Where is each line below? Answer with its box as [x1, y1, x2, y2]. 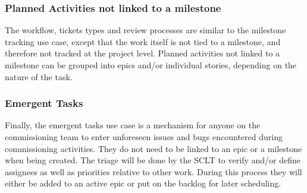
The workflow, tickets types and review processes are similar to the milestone [5, 24, 286, 36]
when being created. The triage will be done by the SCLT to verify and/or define [5, 154, 300, 166]
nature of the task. [5, 70, 73, 83]
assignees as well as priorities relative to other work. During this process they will [5, 165, 302, 178]
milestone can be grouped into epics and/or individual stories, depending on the [5, 59, 297, 71]
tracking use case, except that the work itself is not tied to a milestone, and [5, 35, 281, 48]
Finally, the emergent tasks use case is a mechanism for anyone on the [5, 119, 261, 131]
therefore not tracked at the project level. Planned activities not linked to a [5, 47, 280, 59]
